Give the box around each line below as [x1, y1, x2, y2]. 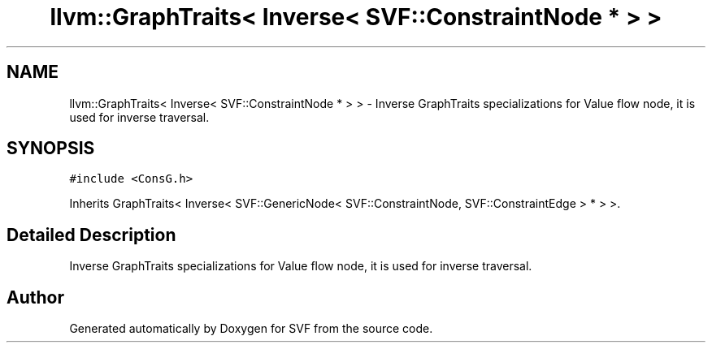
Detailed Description [7, 224, 176, 245]
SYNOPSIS [7, 138, 95, 159]
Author [7, 287, 64, 308]
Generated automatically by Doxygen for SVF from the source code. [69, 321, 433, 336]
